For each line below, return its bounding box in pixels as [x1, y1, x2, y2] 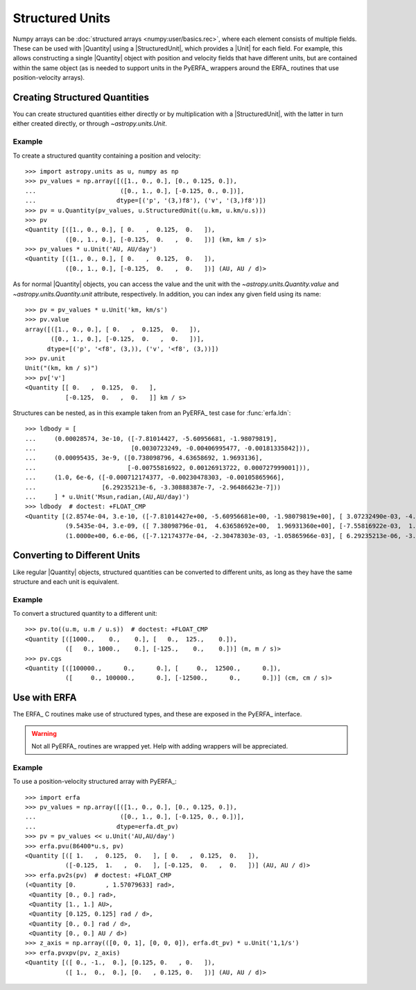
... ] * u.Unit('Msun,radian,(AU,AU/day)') [25, 493, 190, 501]
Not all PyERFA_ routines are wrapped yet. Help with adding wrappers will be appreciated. [31, 742, 288, 750]
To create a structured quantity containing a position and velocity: [12, 151, 201, 160]
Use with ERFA [12, 691, 77, 704]
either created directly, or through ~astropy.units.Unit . [12, 119, 167, 128]
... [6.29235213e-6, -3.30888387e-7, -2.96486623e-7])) [25, 483, 281, 491]
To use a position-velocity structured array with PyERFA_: [12, 778, 177, 786]
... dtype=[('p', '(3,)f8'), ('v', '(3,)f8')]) [25, 196, 267, 205]
